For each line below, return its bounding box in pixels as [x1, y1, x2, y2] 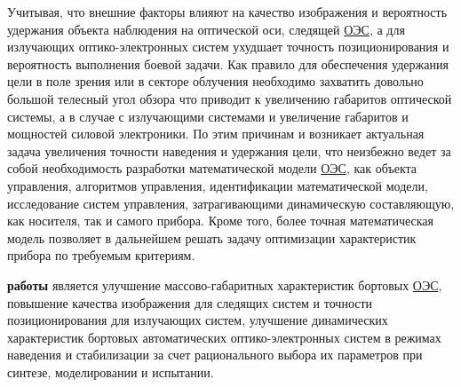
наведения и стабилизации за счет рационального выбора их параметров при [7, 345, 423, 364]
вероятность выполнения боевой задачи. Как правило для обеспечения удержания [7, 54, 449, 73]
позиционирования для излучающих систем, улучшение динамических [7, 311, 388, 329]
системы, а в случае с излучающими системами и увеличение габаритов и [7, 107, 409, 125]
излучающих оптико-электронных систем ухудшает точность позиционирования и [7, 37, 449, 56]
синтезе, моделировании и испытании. [7, 362, 214, 381]
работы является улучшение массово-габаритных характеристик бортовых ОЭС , [7, 275, 442, 294]
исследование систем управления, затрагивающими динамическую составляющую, [7, 193, 455, 212]
